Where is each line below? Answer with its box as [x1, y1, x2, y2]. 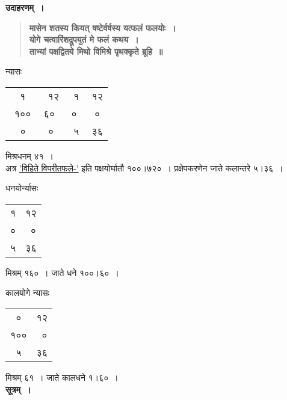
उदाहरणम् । [5, 1, 45, 13]
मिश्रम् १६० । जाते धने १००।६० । [5, 266, 119, 278]
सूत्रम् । [5, 383, 31, 395]
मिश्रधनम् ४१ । [5, 149, 54, 162]
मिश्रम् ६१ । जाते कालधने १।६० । [5, 371, 119, 383]
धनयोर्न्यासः [5, 182, 39, 194]
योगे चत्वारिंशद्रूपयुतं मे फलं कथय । [29, 33, 139, 46]
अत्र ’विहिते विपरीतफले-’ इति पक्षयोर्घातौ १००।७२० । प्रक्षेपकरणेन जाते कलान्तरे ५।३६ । [5, 161, 283, 174]
